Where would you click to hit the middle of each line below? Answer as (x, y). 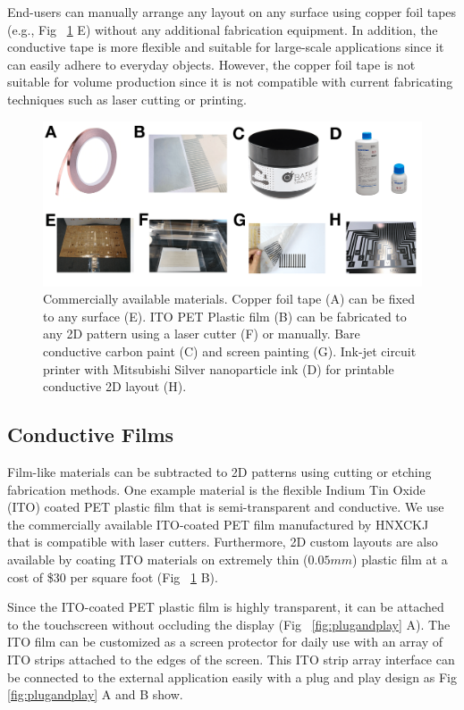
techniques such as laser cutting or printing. (127, 99)
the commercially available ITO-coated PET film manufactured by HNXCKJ (218, 524)
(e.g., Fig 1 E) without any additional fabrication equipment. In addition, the (223, 29)
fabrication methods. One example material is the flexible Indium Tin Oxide (216, 489)
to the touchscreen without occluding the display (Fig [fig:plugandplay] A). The (229, 624)
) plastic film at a (400, 559)
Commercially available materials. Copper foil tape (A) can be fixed (229, 299)
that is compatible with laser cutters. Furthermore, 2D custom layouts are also (223, 542)
